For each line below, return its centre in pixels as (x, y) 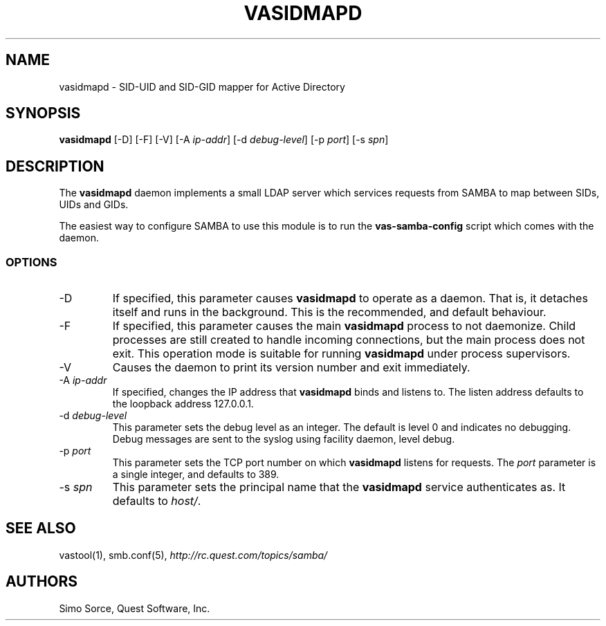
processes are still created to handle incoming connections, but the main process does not (349, 340)
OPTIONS (31, 262)
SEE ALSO (41, 528)
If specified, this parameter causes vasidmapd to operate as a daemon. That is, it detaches (350, 298)
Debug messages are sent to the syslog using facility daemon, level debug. (284, 439)
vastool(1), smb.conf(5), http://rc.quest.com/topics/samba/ (193, 555)
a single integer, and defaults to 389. (196, 475)
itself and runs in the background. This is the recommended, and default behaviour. (329, 312)
